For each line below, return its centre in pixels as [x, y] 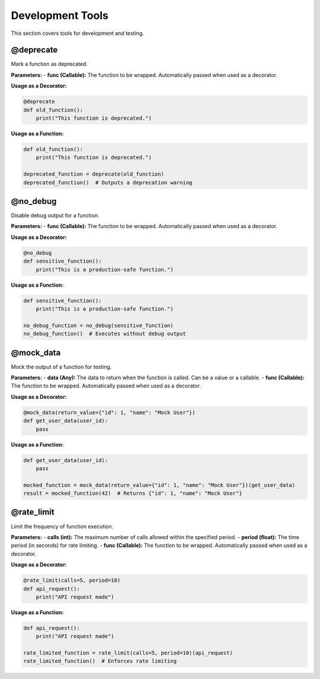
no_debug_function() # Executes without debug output [105, 334]
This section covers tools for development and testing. [78, 33]
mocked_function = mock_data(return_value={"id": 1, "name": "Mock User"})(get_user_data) [159, 485]
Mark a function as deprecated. [49, 64]
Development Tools [60, 15]
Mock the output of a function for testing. [61, 367]
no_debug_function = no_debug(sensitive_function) [99, 325]
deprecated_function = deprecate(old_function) [94, 174]
